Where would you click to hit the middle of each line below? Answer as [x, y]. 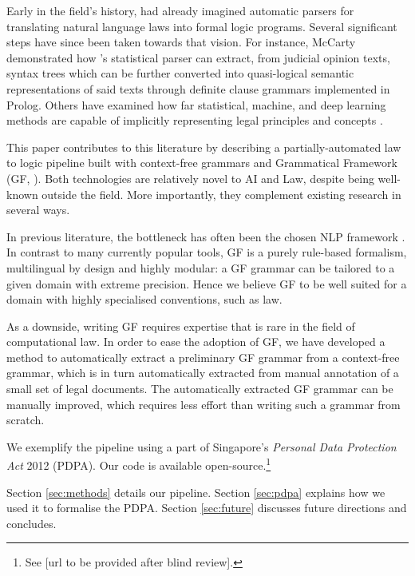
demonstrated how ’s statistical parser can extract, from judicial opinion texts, [198, 57]
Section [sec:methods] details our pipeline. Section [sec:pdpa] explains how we [196, 492]
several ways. [38, 210]
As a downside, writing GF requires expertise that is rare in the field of [181, 326]
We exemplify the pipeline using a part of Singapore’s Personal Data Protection [202, 446]
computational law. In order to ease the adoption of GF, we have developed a [196, 342]
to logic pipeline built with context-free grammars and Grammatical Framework [202, 163]
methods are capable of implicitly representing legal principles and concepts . [195, 120]
